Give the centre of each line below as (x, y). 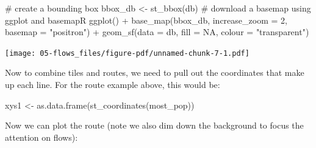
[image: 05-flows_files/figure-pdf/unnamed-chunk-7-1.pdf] (127, 53)
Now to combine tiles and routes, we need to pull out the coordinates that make (155, 72)
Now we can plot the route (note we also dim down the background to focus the (154, 125)
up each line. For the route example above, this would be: (113, 85)
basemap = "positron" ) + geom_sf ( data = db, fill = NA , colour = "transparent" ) (157, 32)
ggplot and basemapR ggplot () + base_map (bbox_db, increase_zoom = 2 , (146, 20)
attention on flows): (41, 137)
